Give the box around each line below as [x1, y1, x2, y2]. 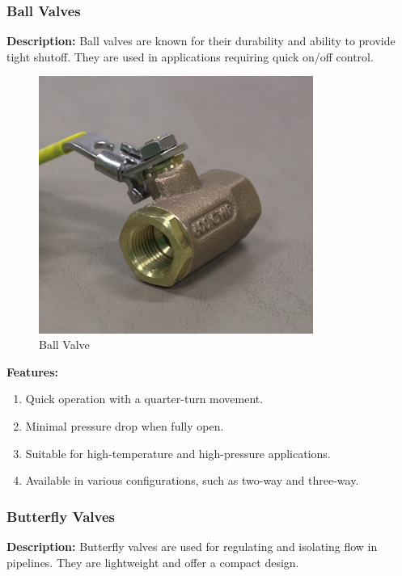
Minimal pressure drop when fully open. [25, 418, 224, 434]
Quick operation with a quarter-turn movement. [25, 390, 264, 407]
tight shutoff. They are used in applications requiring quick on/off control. [6, 48, 374, 65]
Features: [6, 363, 59, 380]
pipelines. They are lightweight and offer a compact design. [6, 553, 299, 570]
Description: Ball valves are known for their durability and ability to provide [6, 32, 396, 49]
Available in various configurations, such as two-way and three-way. [25, 472, 359, 489]
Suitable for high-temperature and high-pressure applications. [25, 444, 331, 461]
